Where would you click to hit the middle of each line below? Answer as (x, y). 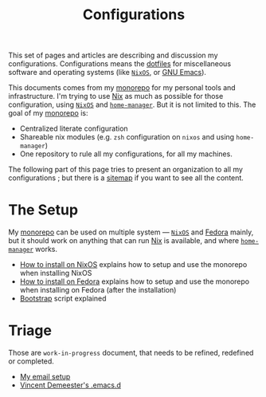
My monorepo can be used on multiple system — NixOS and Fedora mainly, (131, 232)
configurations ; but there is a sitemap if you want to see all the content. (126, 178)
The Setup (43, 210)
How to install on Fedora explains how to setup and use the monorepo (134, 281)
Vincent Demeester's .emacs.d (70, 385)
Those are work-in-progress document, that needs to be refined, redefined (131, 353)
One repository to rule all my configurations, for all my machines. (126, 154)
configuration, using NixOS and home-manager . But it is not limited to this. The (132, 104)
